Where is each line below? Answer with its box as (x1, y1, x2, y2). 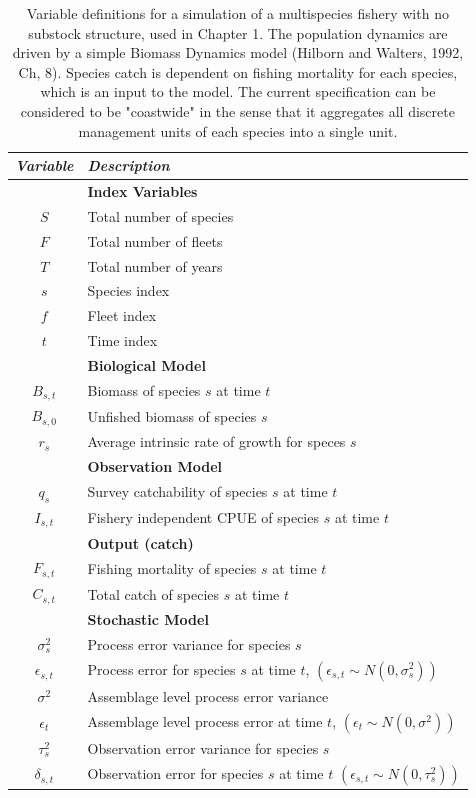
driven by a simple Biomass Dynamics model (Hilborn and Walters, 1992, (12, 42, 464, 63)
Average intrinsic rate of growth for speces (87, 431, 346, 452)
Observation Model (87, 456, 223, 476)
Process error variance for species (87, 633, 291, 654)
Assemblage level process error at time (87, 710, 323, 731)
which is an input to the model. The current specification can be (40, 81, 436, 102)
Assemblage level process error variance (87, 685, 329, 706)
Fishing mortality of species (87, 557, 257, 578)
